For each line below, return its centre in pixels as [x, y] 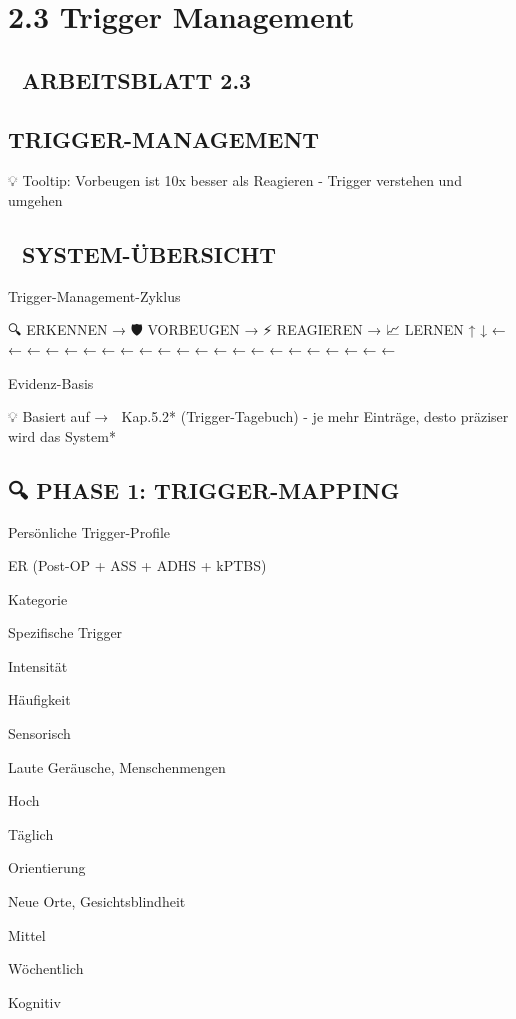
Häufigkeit [39, 699]
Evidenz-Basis [51, 382]
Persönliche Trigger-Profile [89, 531]
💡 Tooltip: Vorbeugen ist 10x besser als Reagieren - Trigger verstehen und [235, 180]
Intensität [38, 665]
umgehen [35, 199]
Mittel [27, 934]
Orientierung [47, 867]
